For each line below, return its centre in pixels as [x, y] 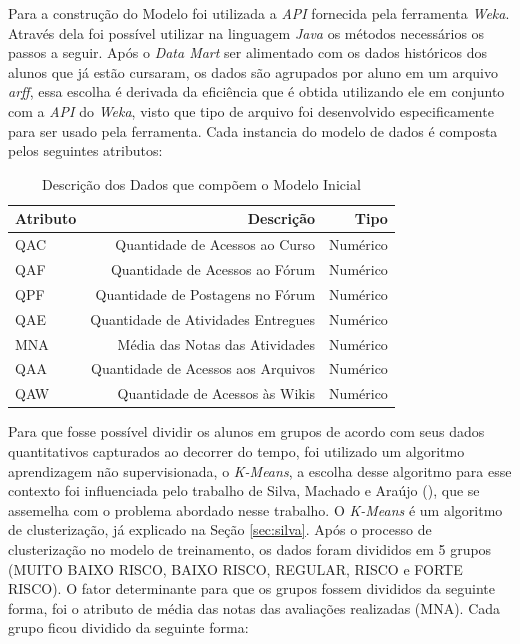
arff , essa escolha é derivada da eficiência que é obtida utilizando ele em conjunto [256, 91]
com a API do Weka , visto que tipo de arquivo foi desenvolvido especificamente [251, 110]
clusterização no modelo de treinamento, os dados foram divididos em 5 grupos [250, 548]
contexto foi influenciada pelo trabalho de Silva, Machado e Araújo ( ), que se [244, 490]
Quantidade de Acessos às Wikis [216, 393]
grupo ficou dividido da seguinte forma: [128, 627]
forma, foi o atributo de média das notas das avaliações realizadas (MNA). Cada [254, 607]
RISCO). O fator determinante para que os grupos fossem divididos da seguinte [251, 588]
